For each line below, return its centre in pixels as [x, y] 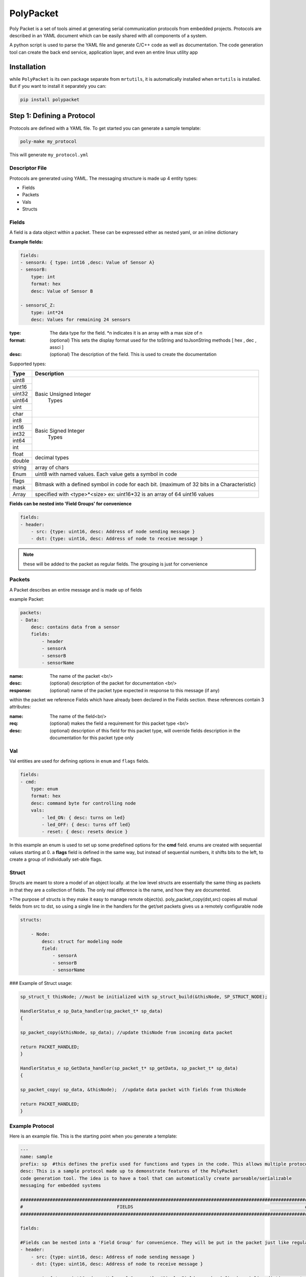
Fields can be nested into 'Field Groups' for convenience [71, 504]
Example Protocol [32, 1126]
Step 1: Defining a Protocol [52, 116]
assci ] [57, 347]
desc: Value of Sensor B [62, 291]
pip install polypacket [50, 100]
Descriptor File [28, 168]
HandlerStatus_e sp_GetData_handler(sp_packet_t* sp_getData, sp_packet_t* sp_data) [129, 1068]
